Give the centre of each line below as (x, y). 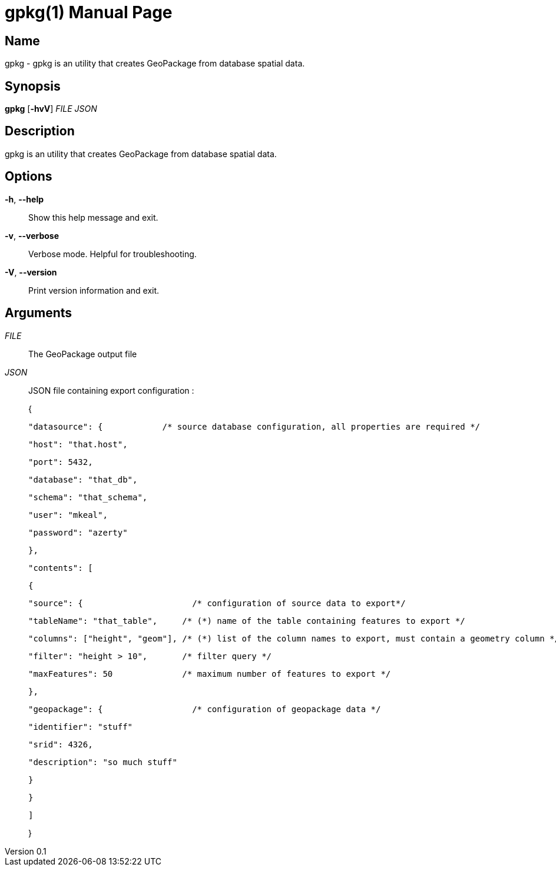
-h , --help (24, 199)
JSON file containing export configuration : (111, 390)
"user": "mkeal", (68, 515)
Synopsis (33, 86)
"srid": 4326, (61, 744)
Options (29, 177)
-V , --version (31, 272)
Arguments (39, 313)
